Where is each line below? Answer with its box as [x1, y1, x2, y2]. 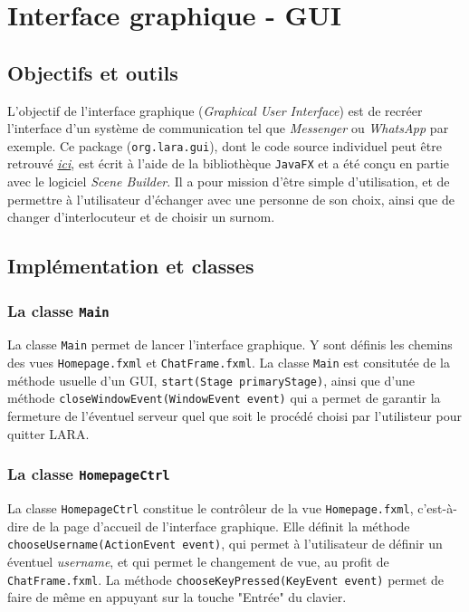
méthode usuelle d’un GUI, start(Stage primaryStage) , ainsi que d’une [7, 370, 415, 389]
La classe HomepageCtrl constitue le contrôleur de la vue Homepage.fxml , [7, 499, 414, 518]
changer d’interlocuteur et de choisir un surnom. [7, 207, 275, 226]
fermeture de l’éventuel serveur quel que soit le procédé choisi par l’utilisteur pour [7, 406, 462, 426]
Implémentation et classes [7, 252, 254, 280]
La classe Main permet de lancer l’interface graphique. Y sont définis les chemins [7, 335, 453, 354]
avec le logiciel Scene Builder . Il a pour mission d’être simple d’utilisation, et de [7, 172, 450, 191]
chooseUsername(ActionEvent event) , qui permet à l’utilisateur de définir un [7, 534, 443, 553]
